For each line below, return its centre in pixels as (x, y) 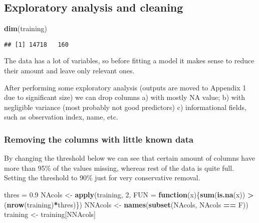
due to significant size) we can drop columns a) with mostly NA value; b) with (124, 97)
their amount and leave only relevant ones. (69, 71)
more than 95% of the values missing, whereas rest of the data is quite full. (119, 168)
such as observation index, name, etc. (61, 117)
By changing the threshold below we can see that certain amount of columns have (129, 158)
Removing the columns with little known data (99, 139)
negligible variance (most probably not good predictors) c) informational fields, (125, 107)
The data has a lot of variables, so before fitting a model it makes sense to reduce (129, 61)
